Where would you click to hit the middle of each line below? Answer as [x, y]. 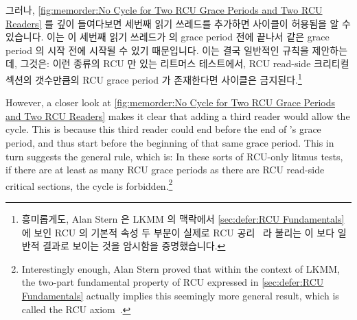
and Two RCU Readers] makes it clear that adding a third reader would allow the [178, 115]
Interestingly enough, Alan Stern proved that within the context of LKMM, [181, 268]
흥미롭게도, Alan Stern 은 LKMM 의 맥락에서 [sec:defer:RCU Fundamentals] [183, 219]
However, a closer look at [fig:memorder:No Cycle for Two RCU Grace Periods [170, 102]
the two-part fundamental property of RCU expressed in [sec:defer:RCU [173, 282]
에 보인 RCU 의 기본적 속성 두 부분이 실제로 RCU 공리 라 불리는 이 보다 [178, 232]
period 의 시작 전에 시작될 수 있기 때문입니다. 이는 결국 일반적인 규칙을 [157, 50]
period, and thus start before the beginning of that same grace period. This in [170, 143]
